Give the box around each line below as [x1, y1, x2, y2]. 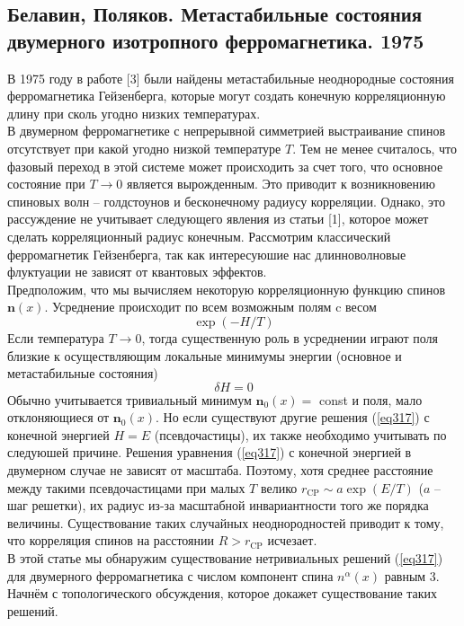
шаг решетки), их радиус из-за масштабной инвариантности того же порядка [7, 496, 429, 515]
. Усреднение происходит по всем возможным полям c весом [44, 297, 377, 316]
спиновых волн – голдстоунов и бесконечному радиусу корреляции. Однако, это [7, 191, 445, 210]
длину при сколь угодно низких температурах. [7, 103, 261, 122]
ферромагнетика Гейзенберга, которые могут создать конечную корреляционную [7, 86, 446, 105]
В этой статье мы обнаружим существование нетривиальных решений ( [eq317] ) [7, 549, 443, 568]
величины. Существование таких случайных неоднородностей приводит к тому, [7, 513, 444, 532]
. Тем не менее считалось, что [292, 138, 458, 157]
